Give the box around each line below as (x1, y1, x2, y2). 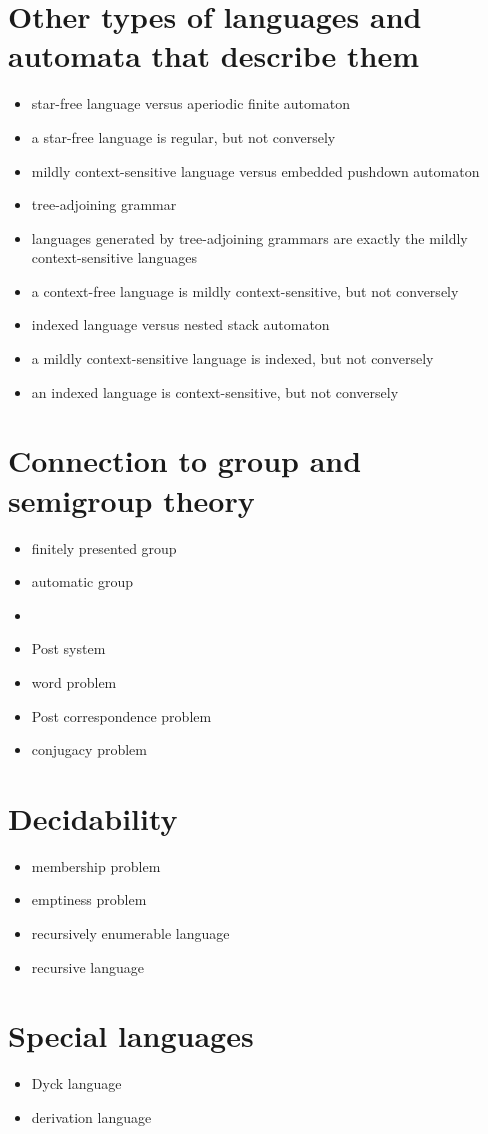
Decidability (8, 797, 178, 838)
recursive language (31, 956, 144, 977)
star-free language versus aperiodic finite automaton (31, 93, 350, 114)
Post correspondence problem (31, 705, 212, 726)
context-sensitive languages (31, 247, 197, 268)
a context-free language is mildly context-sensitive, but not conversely (31, 280, 459, 301)
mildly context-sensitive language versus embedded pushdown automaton (31, 160, 480, 181)
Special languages (8, 1015, 254, 1056)
